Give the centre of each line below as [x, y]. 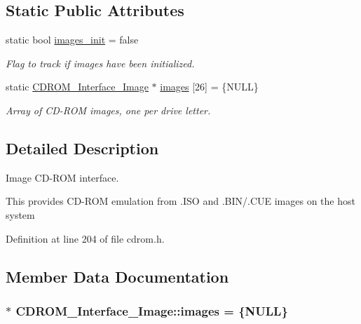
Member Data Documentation [117, 276]
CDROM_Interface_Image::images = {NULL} [152, 310]
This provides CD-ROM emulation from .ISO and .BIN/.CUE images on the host [180, 201]
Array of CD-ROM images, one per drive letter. [108, 110]
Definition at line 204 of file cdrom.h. [85, 238]
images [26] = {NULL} [209, 87]
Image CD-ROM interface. [62, 177]
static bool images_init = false [72, 40]
